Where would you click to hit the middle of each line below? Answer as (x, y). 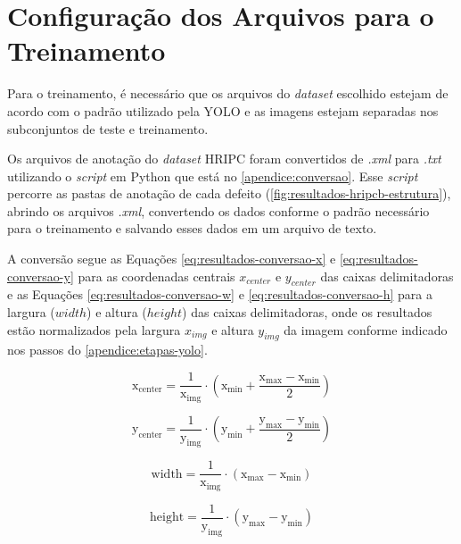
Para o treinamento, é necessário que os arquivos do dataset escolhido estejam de (228, 93)
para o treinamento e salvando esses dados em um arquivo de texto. (192, 228)
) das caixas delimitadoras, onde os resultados (307, 312)
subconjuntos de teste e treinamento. (108, 128)
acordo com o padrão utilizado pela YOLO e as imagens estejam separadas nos (223, 110)
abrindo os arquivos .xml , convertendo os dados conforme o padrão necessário (218, 210)
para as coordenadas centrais (156, 276)
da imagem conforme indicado (366, 329)
